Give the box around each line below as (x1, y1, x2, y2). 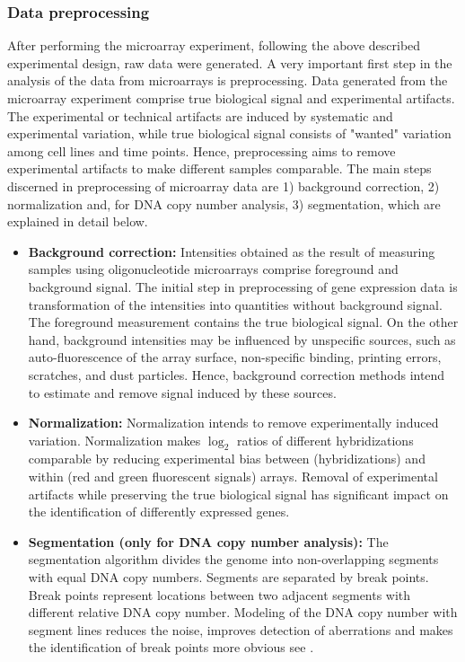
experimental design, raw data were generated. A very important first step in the (7, 53, 452, 72)
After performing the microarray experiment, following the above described (7, 36, 421, 55)
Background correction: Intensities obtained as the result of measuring (28, 242, 435, 260)
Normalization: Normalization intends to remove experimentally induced (28, 413, 439, 432)
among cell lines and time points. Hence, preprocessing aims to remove (7, 141, 396, 160)
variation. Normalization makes (28, 430, 201, 449)
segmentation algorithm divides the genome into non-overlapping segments (28, 550, 439, 569)
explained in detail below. (7, 212, 148, 231)
